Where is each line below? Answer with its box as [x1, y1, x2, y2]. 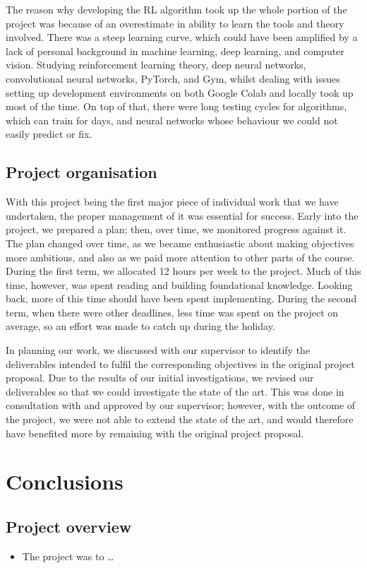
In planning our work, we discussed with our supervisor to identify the [6, 343, 311, 357]
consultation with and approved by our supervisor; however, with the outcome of [6, 398, 356, 413]
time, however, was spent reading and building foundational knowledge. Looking [6, 277, 353, 292]
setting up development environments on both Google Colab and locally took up [6, 85, 354, 100]
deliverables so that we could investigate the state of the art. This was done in [6, 384, 344, 398]
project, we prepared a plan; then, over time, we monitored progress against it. [6, 222, 347, 237]
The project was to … [22, 548, 114, 563]
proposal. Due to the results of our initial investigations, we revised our [6, 370, 314, 385]
